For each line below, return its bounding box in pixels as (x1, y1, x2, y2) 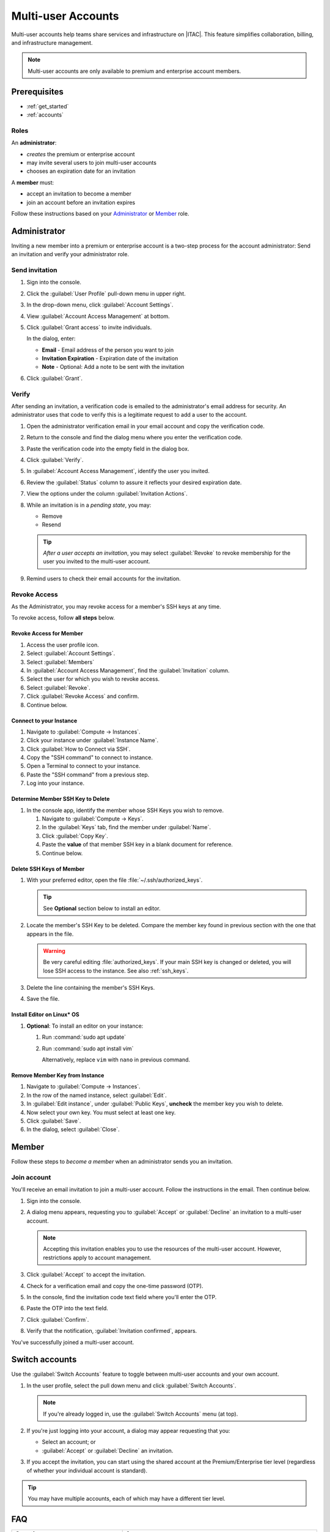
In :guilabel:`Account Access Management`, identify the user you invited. (26, 468, 210, 475)
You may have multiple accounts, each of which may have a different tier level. (28, 1495, 226, 1503)
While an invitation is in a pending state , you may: (26, 501, 152, 509)
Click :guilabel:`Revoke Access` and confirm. (26, 692, 139, 700)
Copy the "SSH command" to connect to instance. (26, 754, 153, 761)
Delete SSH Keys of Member (11, 865, 85, 873)
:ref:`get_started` (26, 102, 69, 110)
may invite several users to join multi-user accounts (26, 159, 157, 166)
